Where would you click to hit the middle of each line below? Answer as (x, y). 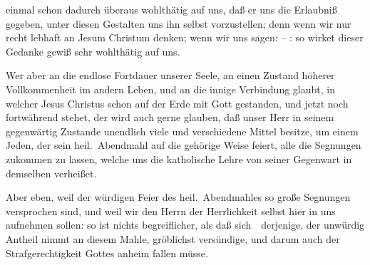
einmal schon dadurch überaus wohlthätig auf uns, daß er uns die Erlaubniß (171, 9)
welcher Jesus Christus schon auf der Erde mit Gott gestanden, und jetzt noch (177, 103)
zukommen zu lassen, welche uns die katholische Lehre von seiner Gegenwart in (179, 159)
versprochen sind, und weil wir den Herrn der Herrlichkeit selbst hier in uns (171, 211)
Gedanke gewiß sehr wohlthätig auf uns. (93, 51)
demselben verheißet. (51, 173)
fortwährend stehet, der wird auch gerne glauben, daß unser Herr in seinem (170, 117)
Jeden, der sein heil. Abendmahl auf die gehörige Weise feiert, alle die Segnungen (184, 145)
